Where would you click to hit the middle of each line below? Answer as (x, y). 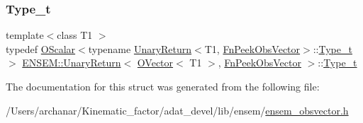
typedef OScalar (41, 48)
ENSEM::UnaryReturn (72, 63)
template (25, 35)
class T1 (75, 35)
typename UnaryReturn (140, 48)
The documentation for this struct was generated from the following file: (163, 86)
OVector (155, 63)
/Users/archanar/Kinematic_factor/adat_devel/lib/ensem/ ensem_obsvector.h (177, 110)
